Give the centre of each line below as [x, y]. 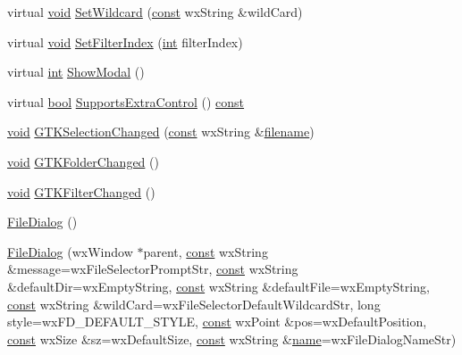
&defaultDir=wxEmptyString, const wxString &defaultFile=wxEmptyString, [218, 286]
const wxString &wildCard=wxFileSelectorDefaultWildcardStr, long [194, 304]
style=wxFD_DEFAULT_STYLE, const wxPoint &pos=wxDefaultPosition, [217, 322]
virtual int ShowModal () [76, 72]
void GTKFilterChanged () [81, 191]
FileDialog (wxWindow [70, 251]
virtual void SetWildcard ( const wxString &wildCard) [155, 12]
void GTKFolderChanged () [83, 161]
